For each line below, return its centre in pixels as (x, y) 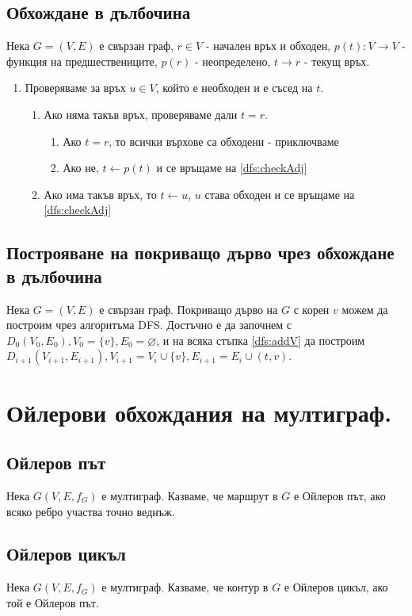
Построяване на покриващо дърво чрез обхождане (200, 253)
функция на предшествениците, (82, 61)
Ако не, (81, 168)
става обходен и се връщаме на (280, 194)
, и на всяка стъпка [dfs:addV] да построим (261, 340)
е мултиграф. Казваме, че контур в (185, 587)
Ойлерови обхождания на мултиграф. (199, 412)
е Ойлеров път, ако (340, 495)
